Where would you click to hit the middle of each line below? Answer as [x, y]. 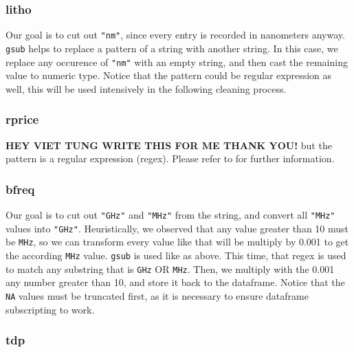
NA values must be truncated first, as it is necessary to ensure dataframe [157, 295]
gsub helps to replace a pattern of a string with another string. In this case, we [172, 48]
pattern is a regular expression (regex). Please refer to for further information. [170, 158]
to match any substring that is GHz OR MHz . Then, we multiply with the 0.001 [170, 268]
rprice [22, 119]
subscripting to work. [50, 309]
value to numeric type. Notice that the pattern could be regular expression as [169, 75]
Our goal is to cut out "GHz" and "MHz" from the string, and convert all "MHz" [170, 214]
